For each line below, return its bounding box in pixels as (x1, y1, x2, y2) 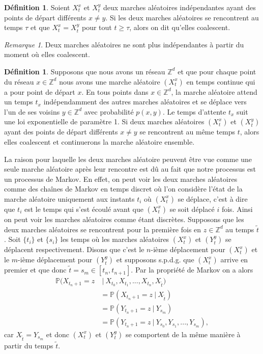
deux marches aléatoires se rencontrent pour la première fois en (4, 224, 201, 234)
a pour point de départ (4, 86, 75, 97)
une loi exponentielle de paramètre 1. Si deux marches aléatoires (4, 116, 204, 127)
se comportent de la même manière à (125, 329, 241, 339)
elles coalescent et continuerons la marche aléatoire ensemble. (4, 136, 195, 147)
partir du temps (4, 340, 53, 350)
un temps (4, 96, 33, 107)
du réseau (4, 76, 34, 87)
